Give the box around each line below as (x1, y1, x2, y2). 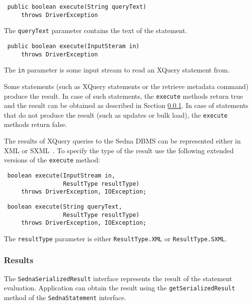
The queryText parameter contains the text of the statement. (4, 25, 187, 36)
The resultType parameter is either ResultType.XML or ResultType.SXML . (4, 233, 227, 243)
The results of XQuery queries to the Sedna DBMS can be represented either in (4, 136, 241, 146)
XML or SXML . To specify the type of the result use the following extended (4, 145, 234, 155)
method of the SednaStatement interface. (4, 292, 126, 302)
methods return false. (4, 119, 67, 129)
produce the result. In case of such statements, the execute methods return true (4, 90, 243, 101)
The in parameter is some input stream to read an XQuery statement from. (4, 65, 230, 75)
